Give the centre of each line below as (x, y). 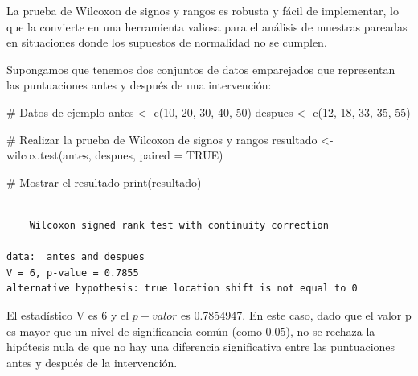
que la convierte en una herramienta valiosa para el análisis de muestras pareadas (207, 26)
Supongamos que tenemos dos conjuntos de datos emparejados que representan (201, 69)
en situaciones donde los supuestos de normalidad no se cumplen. (167, 42)
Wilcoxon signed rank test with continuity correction (179, 225)
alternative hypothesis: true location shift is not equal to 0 (182, 289)
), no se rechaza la (330, 331)
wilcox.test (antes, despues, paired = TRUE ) (115, 155)
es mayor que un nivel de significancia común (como (134, 331)
